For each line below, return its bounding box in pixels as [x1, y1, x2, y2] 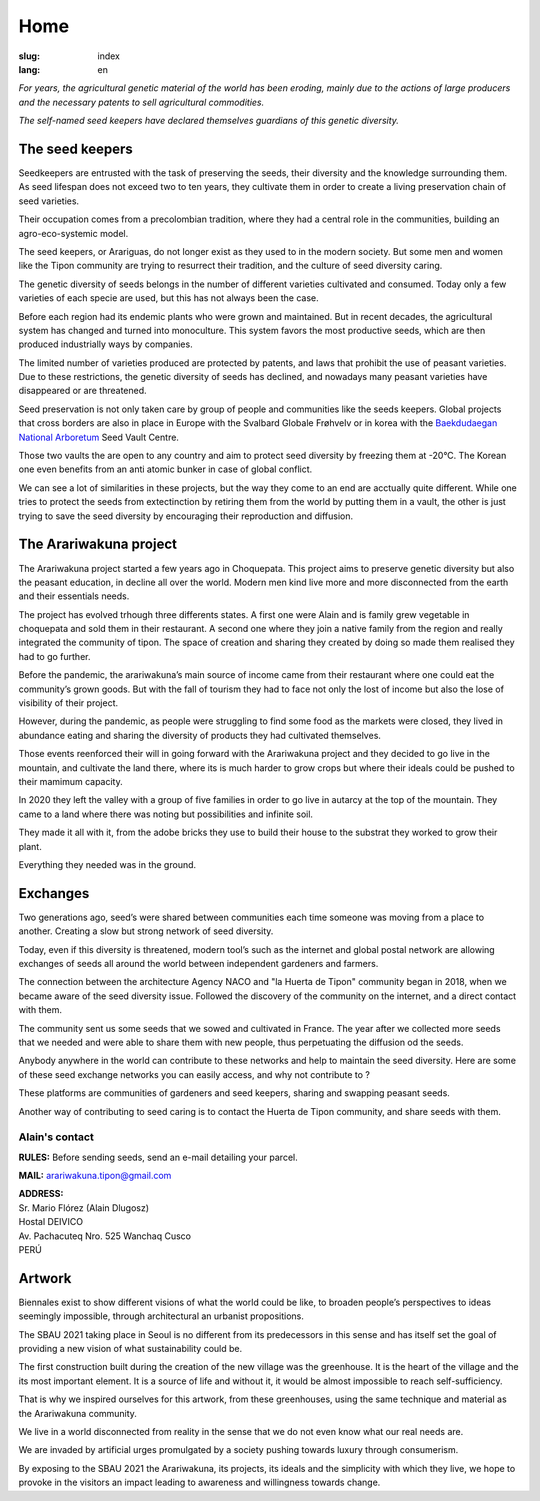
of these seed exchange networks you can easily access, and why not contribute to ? [18, 1068, 370, 1080]
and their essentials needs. [18, 590, 130, 602]
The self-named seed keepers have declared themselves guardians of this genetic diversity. [18, 115, 400, 127]
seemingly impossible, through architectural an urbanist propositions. [18, 1310, 305, 1322]
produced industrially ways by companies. [18, 338, 194, 350]
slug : [18, 50, 40, 62]
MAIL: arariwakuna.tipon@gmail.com [18, 1170, 172, 1182]
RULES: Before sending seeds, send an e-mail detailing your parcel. [18, 1151, 299, 1163]
